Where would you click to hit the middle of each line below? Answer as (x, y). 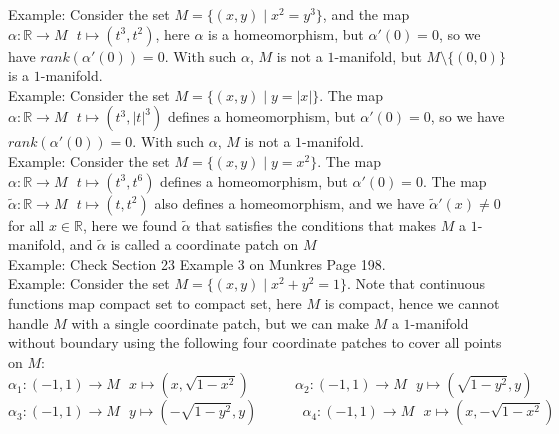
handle (28, 322)
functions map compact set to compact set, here (155, 302)
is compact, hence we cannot (412, 302)
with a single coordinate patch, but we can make (220, 322)
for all (26, 224)
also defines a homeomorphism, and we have (289, 202)
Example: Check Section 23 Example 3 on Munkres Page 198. (197, 263)
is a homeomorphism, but (286, 33)
